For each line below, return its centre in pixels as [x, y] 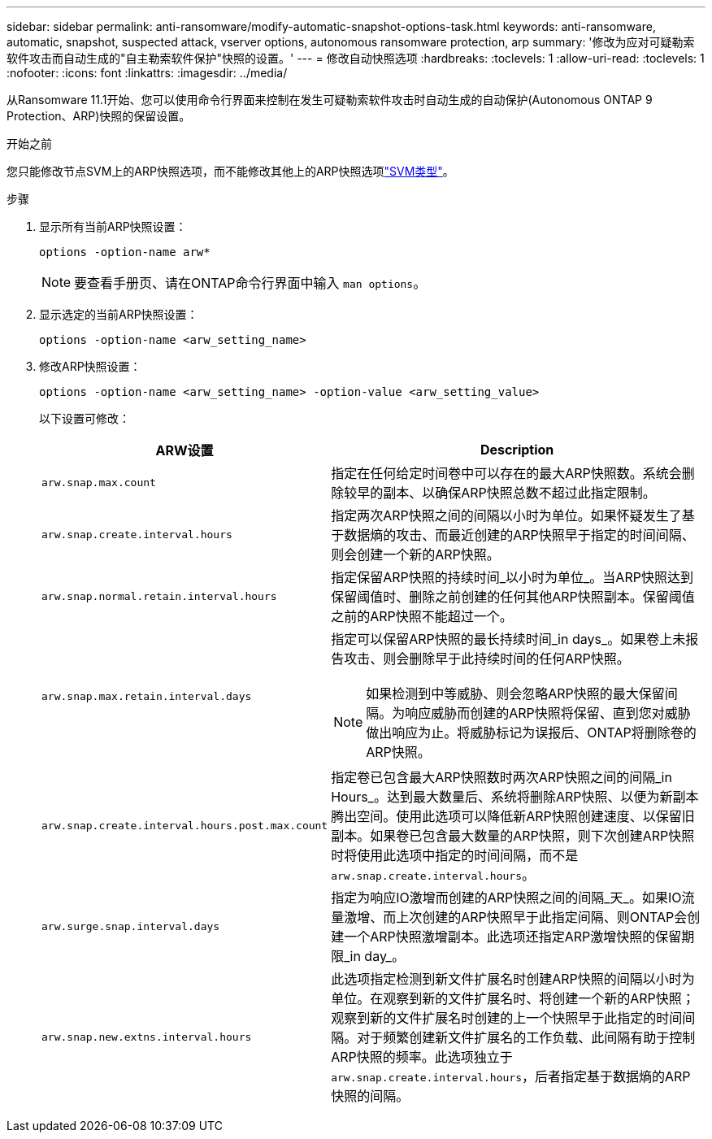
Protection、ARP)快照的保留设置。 [99, 116]
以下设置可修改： [85, 418]
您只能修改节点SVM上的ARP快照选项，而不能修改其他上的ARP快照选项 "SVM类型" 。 [230, 171]
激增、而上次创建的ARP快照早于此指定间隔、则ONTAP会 [516, 917]
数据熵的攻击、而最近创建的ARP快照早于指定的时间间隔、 [519, 535]
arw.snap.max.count [99, 482]
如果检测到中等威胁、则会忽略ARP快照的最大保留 [515, 693]
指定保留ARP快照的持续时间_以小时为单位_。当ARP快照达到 [512, 577]
